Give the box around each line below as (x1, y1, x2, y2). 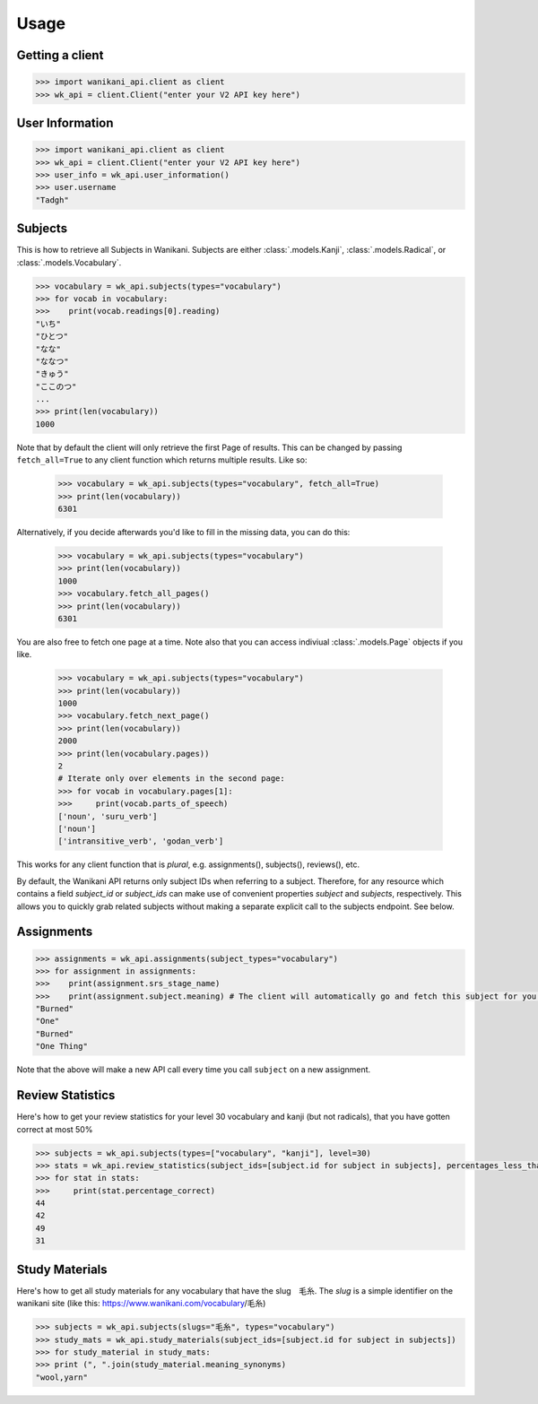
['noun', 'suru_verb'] (57, 811, 158, 821)
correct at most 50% (16, 1123, 93, 1134)
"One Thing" (35, 1041, 89, 1052)
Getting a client (16, 48, 104, 63)
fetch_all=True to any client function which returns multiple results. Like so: (16, 455, 308, 465)
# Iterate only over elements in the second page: (57, 774, 286, 784)
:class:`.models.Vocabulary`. (16, 256, 122, 268)
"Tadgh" (35, 195, 69, 205)
